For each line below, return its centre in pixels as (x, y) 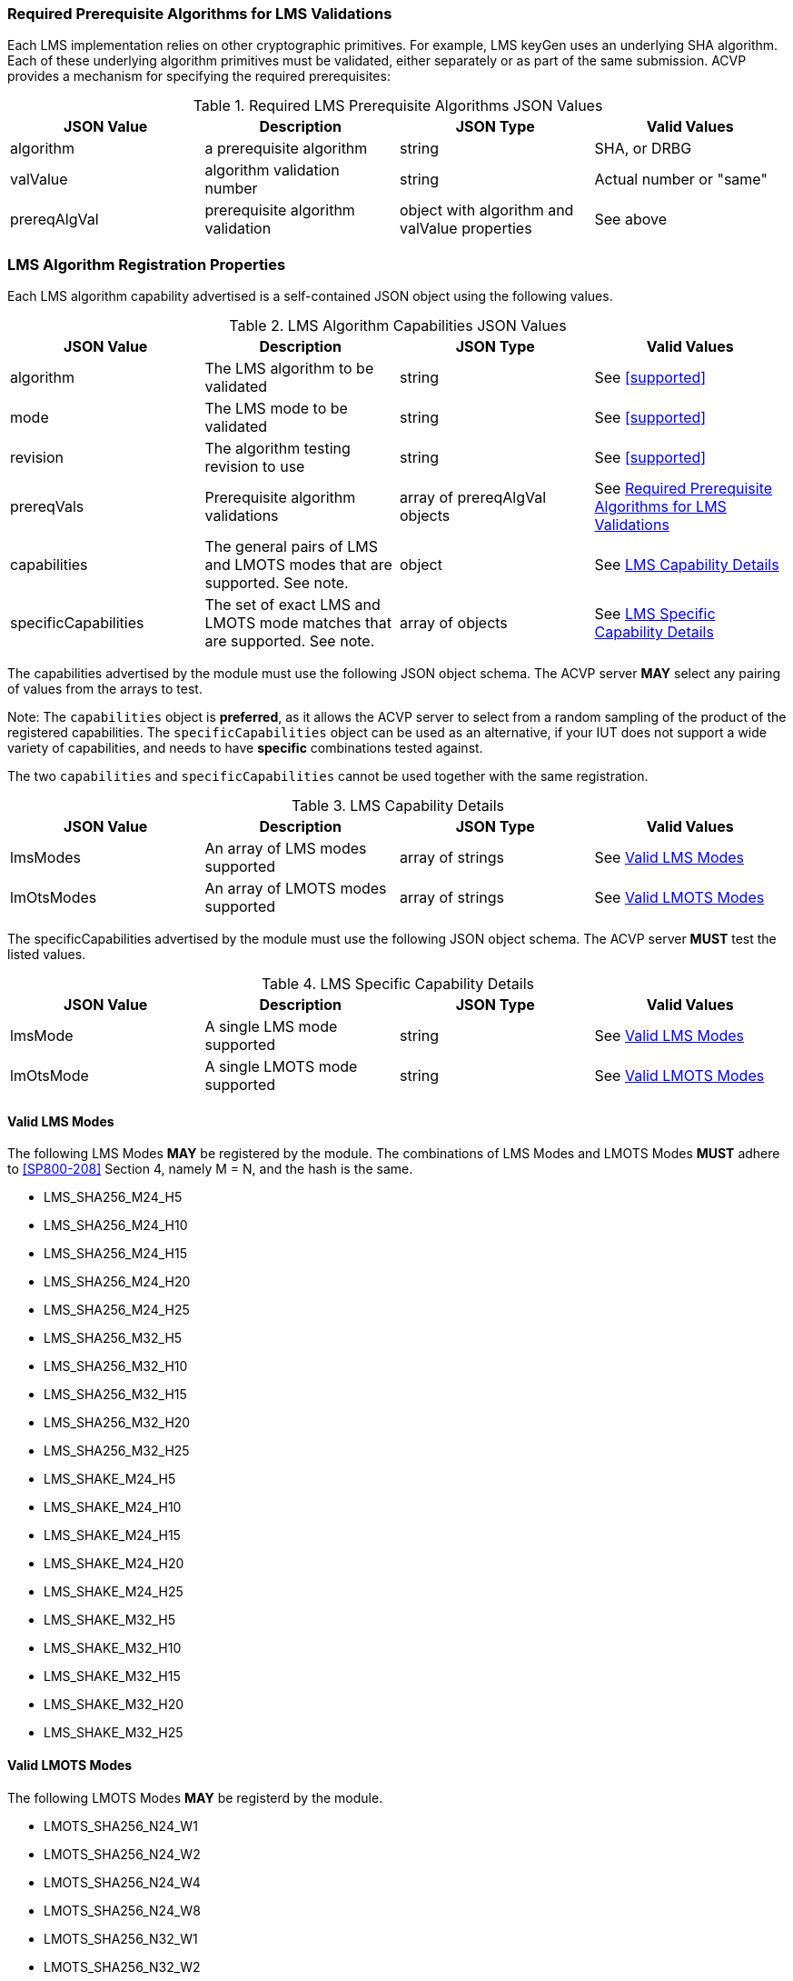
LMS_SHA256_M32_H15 (115, 1395)
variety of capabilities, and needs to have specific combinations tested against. (245, 748)
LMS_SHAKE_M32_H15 (112, 1676)
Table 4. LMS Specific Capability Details (398, 984)
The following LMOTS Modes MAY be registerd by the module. (195, 1797)
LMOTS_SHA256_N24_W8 (122, 1910)
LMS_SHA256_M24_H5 (113, 1197)
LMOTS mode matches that (298, 623)
